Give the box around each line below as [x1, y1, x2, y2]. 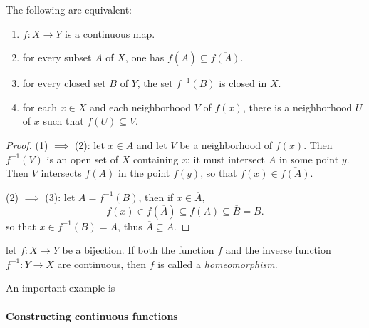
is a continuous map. [65, 26, 155, 41]
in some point [279, 151, 339, 166]
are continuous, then [57, 256, 147, 271]
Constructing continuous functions [6, 308, 178, 323]
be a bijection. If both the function [62, 242, 214, 257]
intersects [41, 165, 82, 180]
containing [132, 151, 179, 166]
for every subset [22, 50, 92, 65]
